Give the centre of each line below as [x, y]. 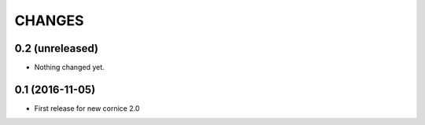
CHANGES [49, 20]
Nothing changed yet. [70, 68]
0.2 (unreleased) [56, 48]
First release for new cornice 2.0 [87, 108]
